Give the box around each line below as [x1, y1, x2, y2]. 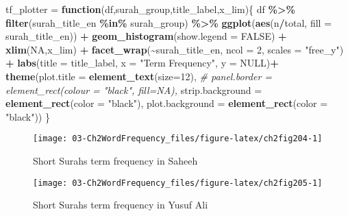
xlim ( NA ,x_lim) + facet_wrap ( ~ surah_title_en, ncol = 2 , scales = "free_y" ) [5, 42, 344, 56]
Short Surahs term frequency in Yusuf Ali [33, 197, 208, 212]
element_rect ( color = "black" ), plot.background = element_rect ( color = [5, 96, 328, 110]
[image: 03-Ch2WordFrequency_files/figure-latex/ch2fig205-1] [33, 178, 323, 188]
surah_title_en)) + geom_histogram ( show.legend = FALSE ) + [5, 29, 287, 43]
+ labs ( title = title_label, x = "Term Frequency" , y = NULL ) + [5, 56, 279, 70]
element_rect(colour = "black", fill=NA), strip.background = [5, 82, 262, 97]
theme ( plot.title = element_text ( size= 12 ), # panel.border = [5, 69, 273, 83]
